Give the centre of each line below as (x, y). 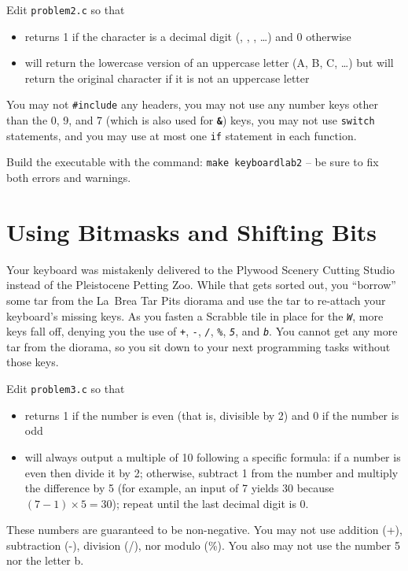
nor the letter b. (45, 560)
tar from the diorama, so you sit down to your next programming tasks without (198, 346)
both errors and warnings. (69, 178)
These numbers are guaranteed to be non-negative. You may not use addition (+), (204, 530)
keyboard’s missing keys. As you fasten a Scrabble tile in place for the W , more (195, 315)
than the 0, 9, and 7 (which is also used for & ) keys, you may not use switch (191, 120)
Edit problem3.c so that (66, 389)
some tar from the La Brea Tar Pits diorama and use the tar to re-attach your (196, 300)
